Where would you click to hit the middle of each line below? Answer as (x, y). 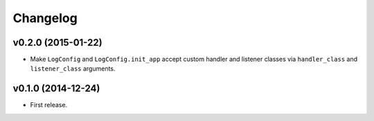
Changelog (45, 18)
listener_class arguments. (73, 68)
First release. (49, 105)
